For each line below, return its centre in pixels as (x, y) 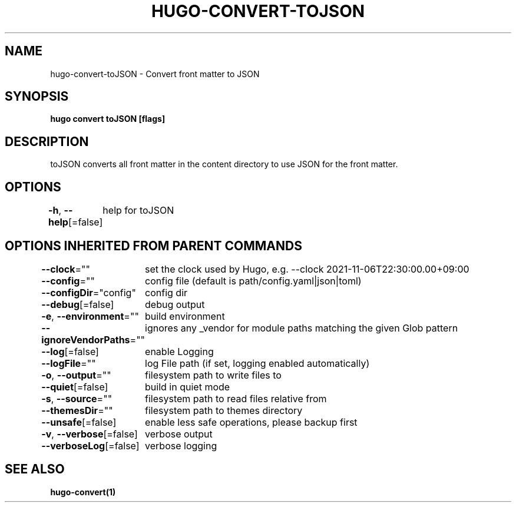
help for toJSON (138, 211)
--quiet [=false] (75, 387)
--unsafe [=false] (79, 422)
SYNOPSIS (37, 97)
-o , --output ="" (76, 375)
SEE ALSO (35, 469)
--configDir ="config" (89, 292)
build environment (185, 316)
